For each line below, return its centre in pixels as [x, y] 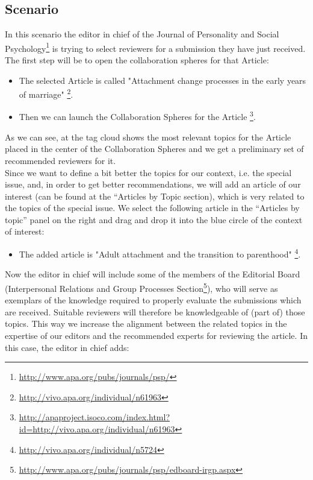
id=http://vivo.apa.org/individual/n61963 [97, 428]
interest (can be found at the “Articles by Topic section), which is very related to [155, 196]
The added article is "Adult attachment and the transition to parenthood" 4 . [160, 253]
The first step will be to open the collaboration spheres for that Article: [137, 60]
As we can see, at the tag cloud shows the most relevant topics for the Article [148, 137]
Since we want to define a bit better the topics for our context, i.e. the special [148, 172]
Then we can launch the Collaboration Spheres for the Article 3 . [137, 116]
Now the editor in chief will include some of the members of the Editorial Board [153, 274]
